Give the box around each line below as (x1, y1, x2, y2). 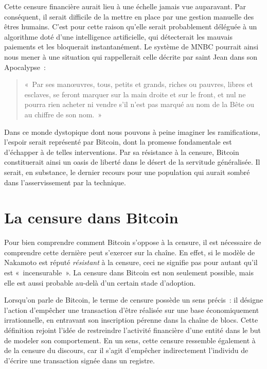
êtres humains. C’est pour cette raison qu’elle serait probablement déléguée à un (4, 21, 257, 32)
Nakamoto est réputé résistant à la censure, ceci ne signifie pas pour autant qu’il (4, 257, 258, 268)
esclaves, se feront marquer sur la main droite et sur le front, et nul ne (24, 89, 246, 99)
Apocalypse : (4, 61, 46, 72)
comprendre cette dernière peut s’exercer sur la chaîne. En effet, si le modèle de (4, 247, 255, 257)
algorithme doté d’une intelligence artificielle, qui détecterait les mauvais (4, 31, 233, 42)
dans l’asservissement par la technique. (4, 177, 126, 187)
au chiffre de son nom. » (24, 109, 102, 119)
